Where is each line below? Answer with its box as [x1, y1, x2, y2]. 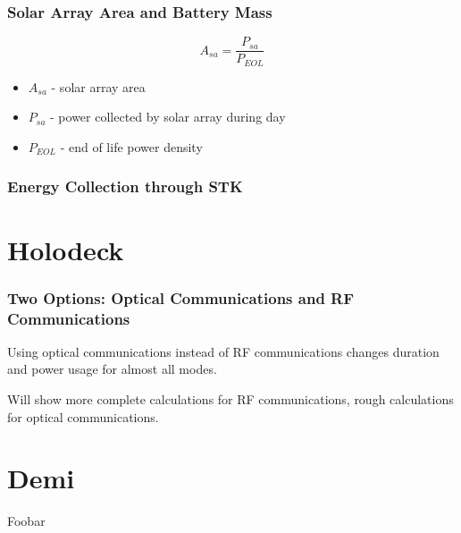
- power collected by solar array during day [50, 107, 286, 126]
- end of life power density [60, 137, 203, 156]
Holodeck [7, 231, 124, 267]
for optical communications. [7, 407, 159, 426]
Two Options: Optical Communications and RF [7, 286, 355, 309]
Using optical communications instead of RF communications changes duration [7, 342, 440, 360]
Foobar [7, 512, 46, 530]
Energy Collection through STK [7, 175, 243, 198]
